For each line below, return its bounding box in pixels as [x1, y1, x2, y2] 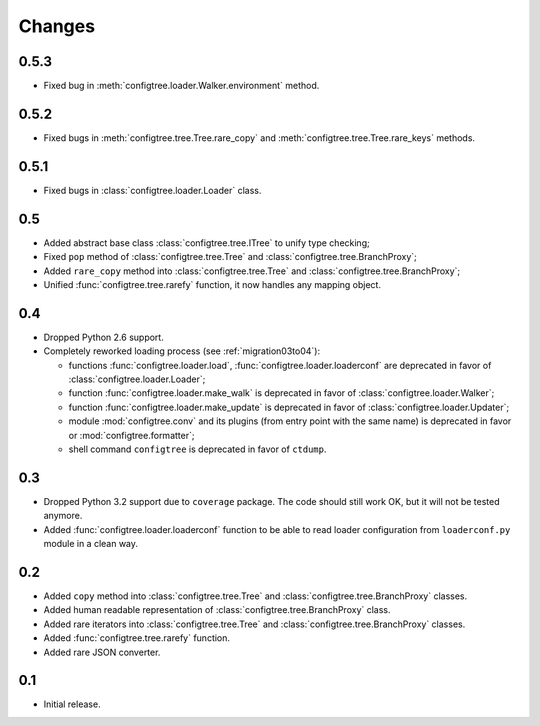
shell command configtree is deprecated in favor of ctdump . [68, 443, 327, 455]
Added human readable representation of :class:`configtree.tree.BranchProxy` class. [43, 604, 391, 616]
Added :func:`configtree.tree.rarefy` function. [43, 632, 230, 644]
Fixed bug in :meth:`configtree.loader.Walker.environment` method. [43, 80, 320, 92]
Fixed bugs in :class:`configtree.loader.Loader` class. [43, 184, 262, 196]
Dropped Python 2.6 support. [43, 331, 164, 343]
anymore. [43, 510, 83, 522]
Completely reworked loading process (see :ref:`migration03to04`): [43, 345, 320, 357]
